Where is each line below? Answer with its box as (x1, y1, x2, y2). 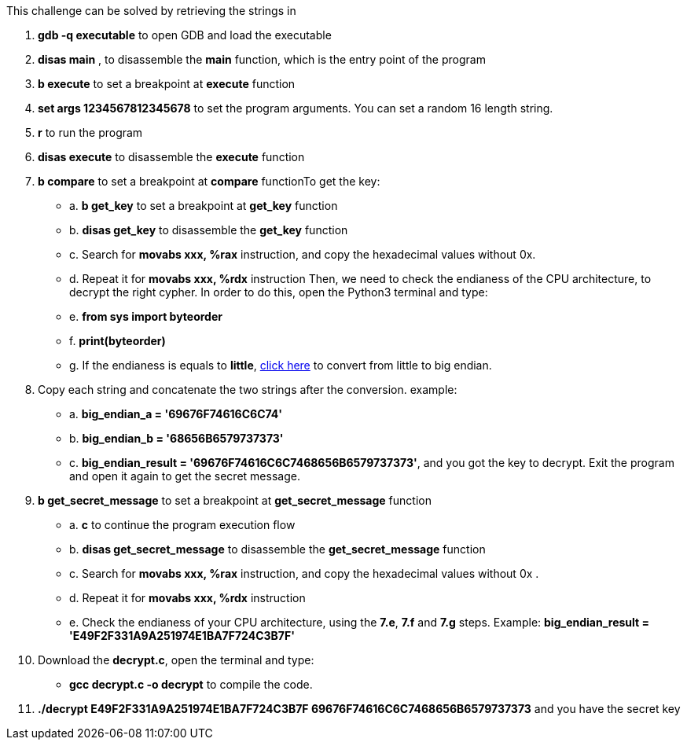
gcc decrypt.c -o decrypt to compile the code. (69, 678, 313, 691)
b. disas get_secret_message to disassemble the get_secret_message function (69, 542, 486, 556)
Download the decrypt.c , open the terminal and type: (38, 653, 314, 667)
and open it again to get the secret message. (69, 469, 300, 483)
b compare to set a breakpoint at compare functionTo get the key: (38, 175, 380, 188)
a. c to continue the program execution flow (69, 518, 296, 531)
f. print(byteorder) (69, 334, 166, 347)
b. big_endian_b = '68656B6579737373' (69, 432, 284, 445)
